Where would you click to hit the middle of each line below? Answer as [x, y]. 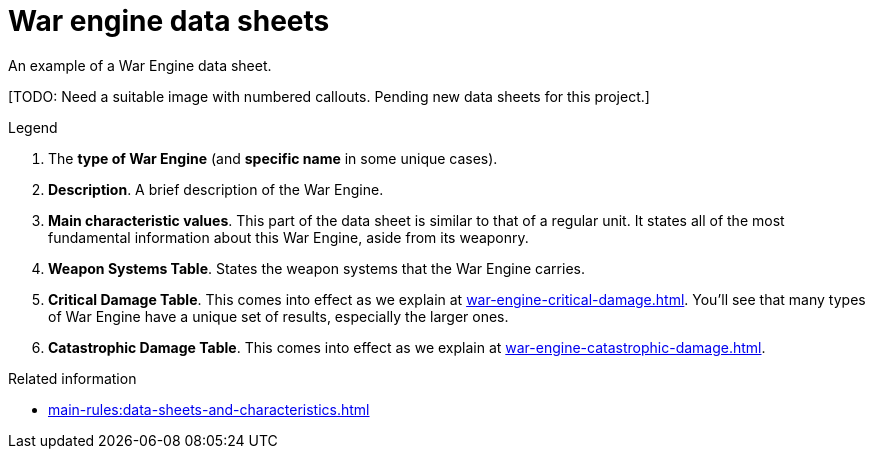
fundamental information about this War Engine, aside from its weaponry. [288, 237]
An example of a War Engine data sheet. [140, 65]
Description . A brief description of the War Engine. [216, 189]
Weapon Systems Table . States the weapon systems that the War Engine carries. [316, 268]
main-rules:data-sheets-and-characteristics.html [209, 409]
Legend [33, 127]
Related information [72, 378]
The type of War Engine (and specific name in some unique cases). [273, 158]
